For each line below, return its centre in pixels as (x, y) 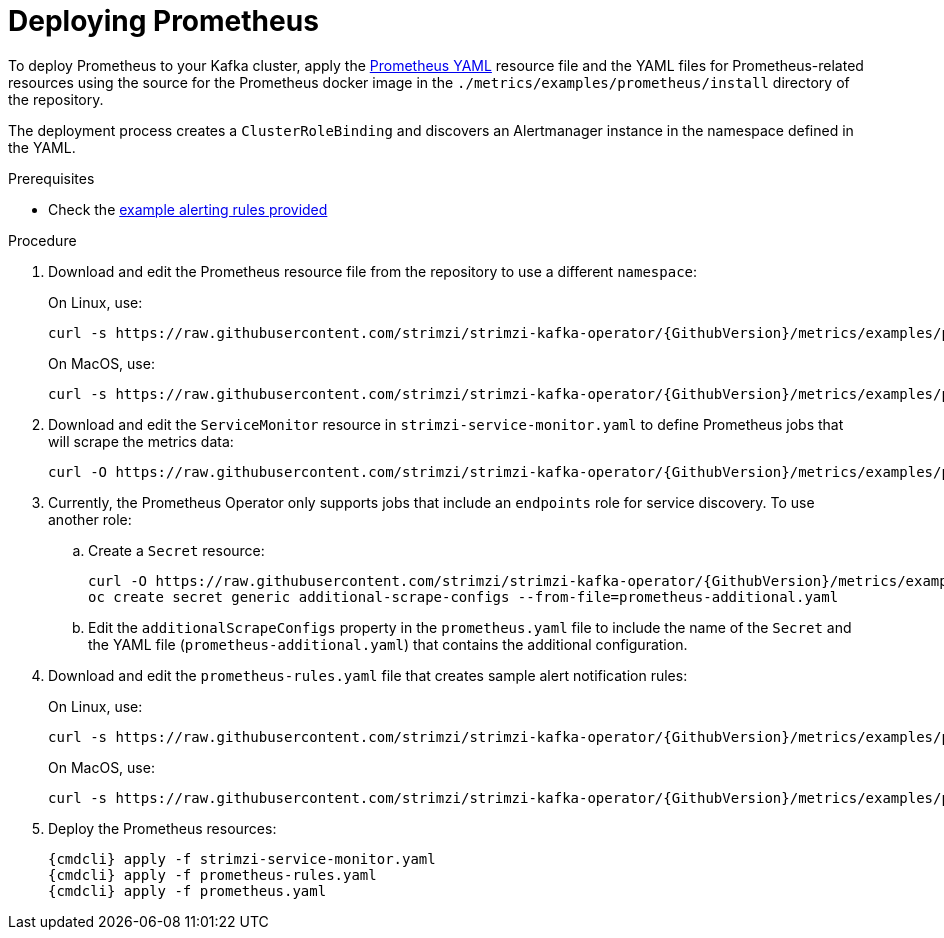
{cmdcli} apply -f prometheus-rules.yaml (212, 874)
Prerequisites (51, 178)
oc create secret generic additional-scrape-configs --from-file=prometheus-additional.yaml (463, 596)
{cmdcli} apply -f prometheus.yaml (187, 890)
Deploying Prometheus (163, 21)
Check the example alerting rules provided (188, 209)
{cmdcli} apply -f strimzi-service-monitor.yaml (242, 858)
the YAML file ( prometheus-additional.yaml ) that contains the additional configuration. (388, 644)
